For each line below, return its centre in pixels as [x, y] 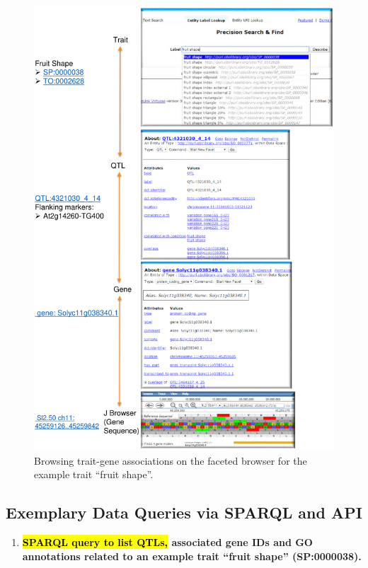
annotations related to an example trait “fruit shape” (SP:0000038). [192, 556]
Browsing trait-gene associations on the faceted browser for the [171, 460]
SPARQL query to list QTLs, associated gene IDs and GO [167, 542]
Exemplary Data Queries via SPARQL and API [184, 512]
